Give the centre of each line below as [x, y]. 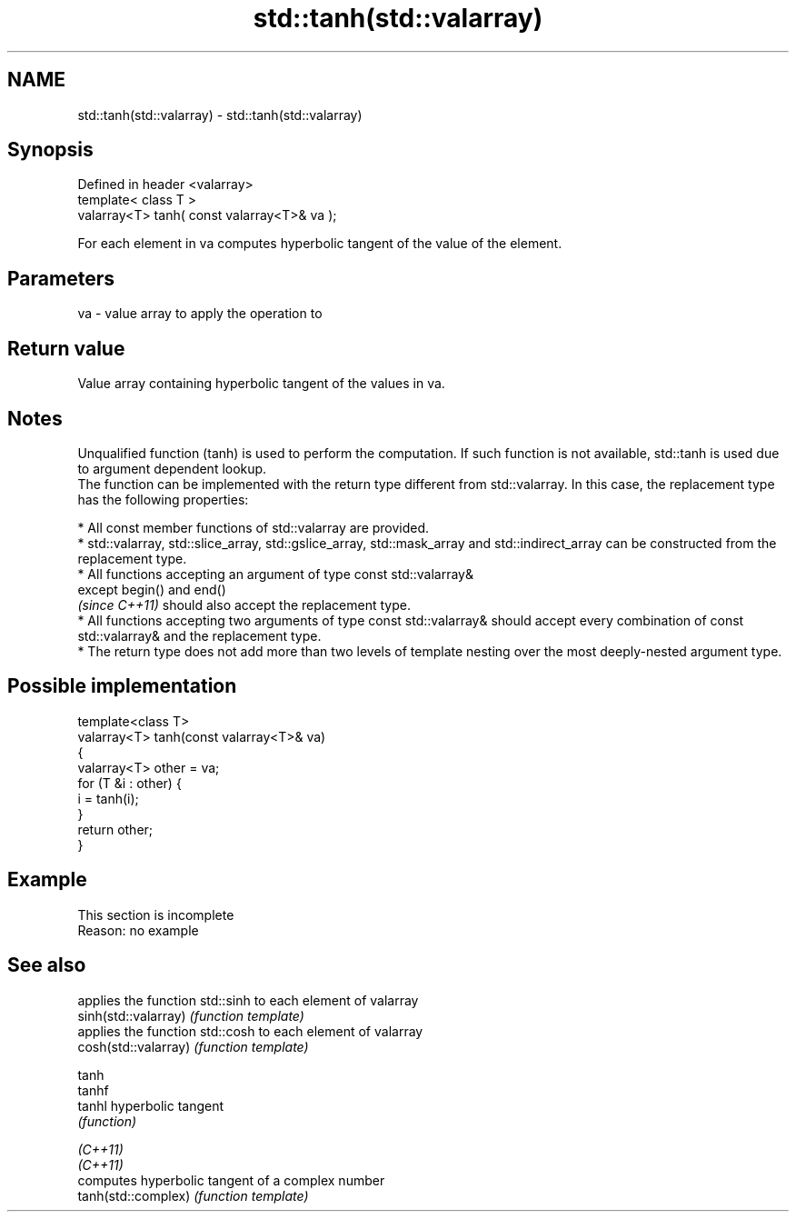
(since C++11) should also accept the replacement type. [244, 605]
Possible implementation [122, 686]
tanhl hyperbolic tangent [151, 1105]
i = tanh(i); [108, 798]
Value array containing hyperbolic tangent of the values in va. [261, 384]
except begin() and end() [152, 589]
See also [47, 965]
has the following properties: [163, 499]
